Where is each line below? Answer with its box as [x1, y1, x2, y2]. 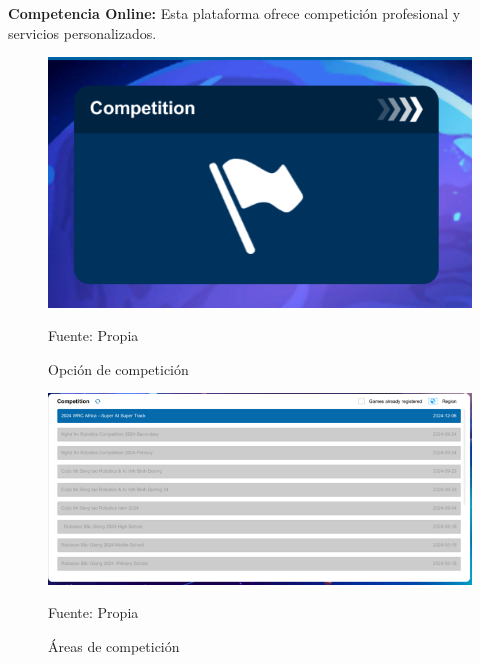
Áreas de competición [48, 635, 180, 656]
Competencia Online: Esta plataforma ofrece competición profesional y [8, 3, 461, 23]
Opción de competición [48, 358, 189, 379]
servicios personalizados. [8, 22, 157, 43]
